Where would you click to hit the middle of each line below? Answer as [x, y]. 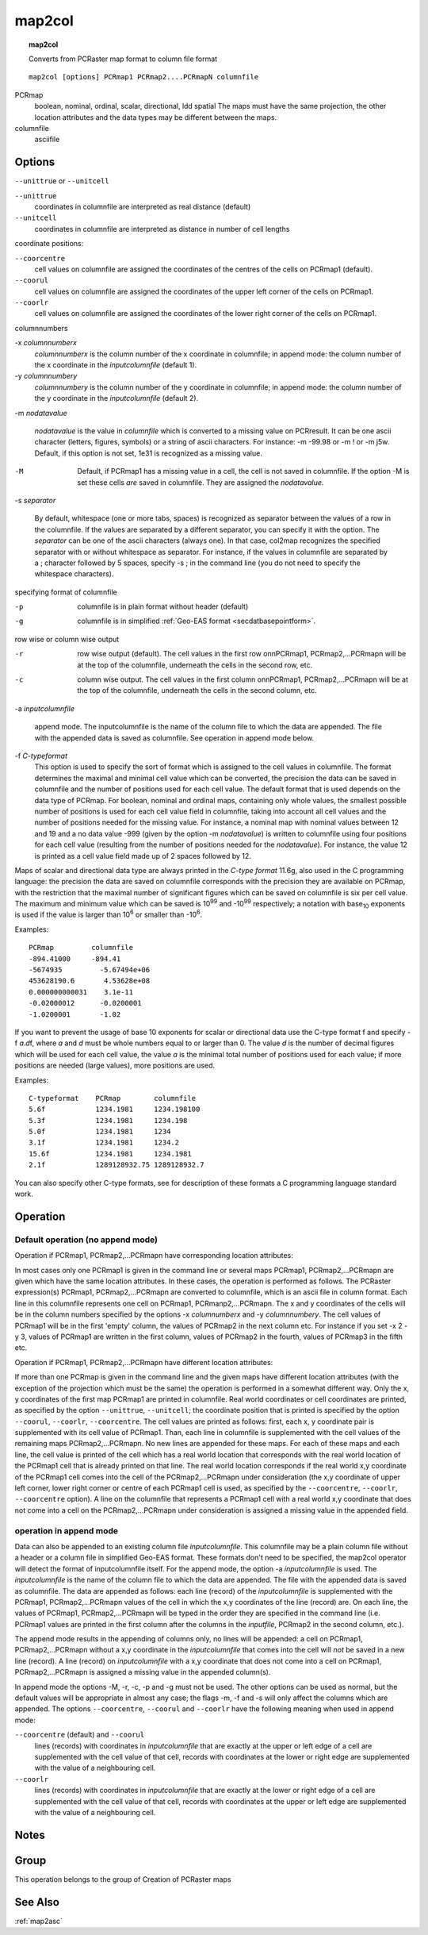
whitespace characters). [74, 574]
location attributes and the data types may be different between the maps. [156, 117]
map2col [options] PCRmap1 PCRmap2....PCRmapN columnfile [144, 77]
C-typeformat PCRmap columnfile [113, 1098]
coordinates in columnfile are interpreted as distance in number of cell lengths [162, 229]
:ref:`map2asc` [38, 1921]
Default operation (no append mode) [86, 1240]
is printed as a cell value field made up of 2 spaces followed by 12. [143, 856]
